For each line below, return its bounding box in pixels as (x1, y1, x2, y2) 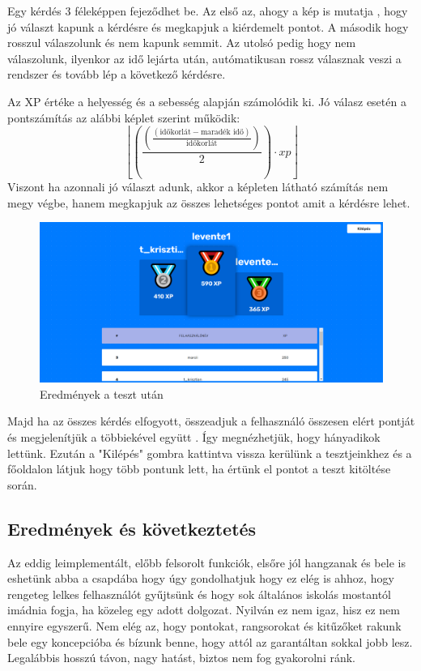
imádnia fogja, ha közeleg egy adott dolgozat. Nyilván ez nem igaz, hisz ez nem (7, 601, 400, 618)
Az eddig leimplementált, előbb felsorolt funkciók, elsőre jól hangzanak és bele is (7, 553, 406, 571)
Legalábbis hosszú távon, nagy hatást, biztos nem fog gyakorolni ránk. (7, 649, 356, 666)
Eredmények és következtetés (7, 515, 257, 541)
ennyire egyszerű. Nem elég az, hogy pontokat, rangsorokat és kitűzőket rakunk (7, 617, 402, 634)
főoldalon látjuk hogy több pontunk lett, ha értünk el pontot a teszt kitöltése (7, 460, 391, 477)
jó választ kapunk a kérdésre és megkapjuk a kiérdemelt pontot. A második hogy (7, 18, 409, 35)
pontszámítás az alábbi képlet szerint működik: (7, 109, 240, 126)
